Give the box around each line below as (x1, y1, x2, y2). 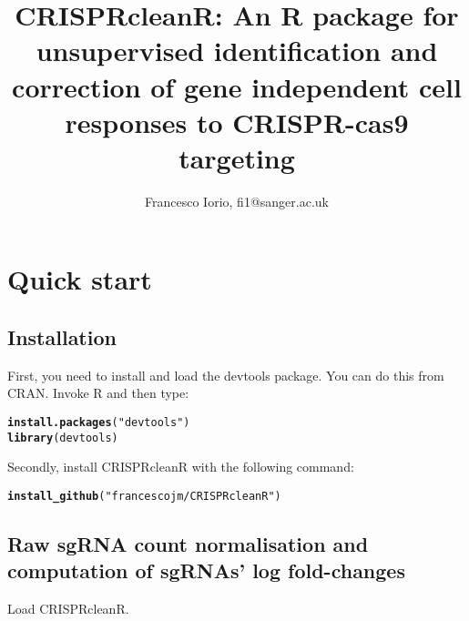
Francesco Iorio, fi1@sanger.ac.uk (145, 191, 329, 210)
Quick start (7, 260, 152, 298)
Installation (7, 323, 117, 351)
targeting (178, 138, 295, 176)
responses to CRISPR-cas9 (65, 103, 409, 140)
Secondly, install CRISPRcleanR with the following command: (7, 457, 354, 476)
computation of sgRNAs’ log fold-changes (7, 556, 405, 585)
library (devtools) (7, 431, 118, 444)
